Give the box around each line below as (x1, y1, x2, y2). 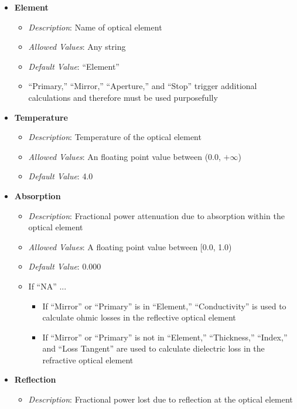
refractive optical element (42, 353, 134, 366)
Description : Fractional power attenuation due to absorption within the (28, 209, 285, 221)
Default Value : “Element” (28, 60, 120, 72)
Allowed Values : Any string (28, 40, 126, 53)
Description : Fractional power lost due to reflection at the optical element (28, 393, 293, 405)
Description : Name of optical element (28, 21, 162, 33)
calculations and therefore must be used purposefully (28, 91, 218, 103)
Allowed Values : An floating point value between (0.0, (28, 150, 221, 162)
